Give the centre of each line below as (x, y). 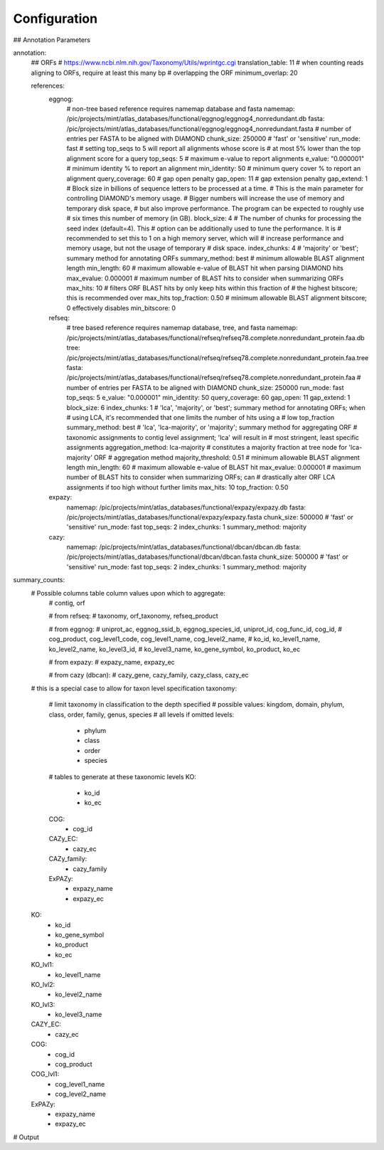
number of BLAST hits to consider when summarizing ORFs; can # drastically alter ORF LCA (201, 478)
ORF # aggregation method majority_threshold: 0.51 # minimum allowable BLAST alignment (227, 457)
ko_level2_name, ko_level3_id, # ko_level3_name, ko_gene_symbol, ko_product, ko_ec (175, 649)
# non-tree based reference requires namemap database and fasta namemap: (181, 109)
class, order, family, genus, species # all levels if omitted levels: (142, 714)
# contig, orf (67, 603)
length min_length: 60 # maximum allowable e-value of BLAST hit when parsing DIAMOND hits (205, 268)
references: (48, 86)
